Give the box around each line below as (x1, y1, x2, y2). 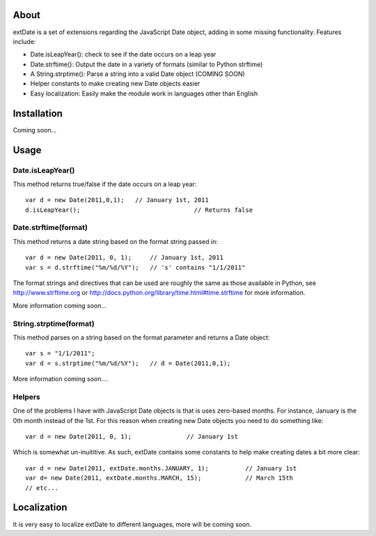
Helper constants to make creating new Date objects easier (30, 79, 201, 88)
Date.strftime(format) (13, 223, 88, 233)
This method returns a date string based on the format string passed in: (13, 237, 219, 245)
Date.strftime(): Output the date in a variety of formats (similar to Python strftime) (30, 60, 263, 68)
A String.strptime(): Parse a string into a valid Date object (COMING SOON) (30, 70, 245, 78)
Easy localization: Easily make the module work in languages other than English (30, 89, 258, 98)
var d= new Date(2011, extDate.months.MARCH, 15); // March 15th (25, 474, 294, 482)
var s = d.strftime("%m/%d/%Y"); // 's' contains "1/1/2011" (25, 263, 246, 271)
